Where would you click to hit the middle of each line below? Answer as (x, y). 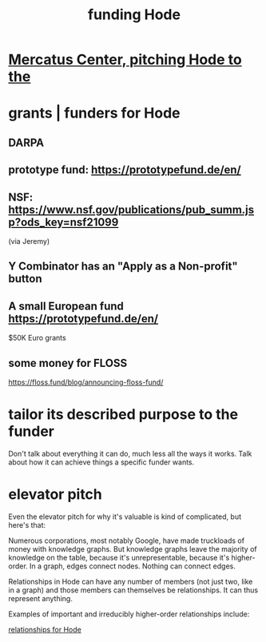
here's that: (27, 524)
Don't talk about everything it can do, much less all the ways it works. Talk (130, 453)
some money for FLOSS (68, 363)
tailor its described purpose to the (123, 415)
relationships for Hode (45, 629)
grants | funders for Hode (95, 113)
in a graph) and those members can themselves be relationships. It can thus (133, 590)
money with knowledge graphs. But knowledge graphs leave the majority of (133, 548)
